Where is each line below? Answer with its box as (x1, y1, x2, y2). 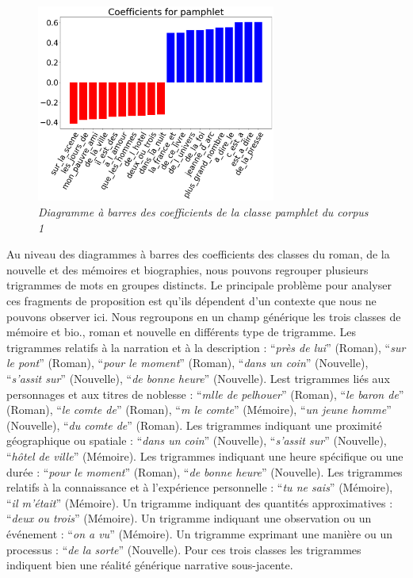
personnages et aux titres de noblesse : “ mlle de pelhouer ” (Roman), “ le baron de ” (6, 385, 404, 402)
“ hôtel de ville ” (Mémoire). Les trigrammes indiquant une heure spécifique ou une (6, 447, 403, 464)
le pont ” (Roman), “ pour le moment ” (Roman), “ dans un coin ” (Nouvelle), (6, 354, 369, 371)
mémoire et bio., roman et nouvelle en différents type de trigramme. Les (6, 323, 357, 340)
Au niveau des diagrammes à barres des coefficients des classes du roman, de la (6, 246, 390, 262)
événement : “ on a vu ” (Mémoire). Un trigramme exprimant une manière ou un (6, 525, 392, 542)
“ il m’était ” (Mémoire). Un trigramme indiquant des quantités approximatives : (6, 494, 393, 511)
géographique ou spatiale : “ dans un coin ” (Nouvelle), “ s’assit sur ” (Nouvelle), (6, 432, 387, 449)
